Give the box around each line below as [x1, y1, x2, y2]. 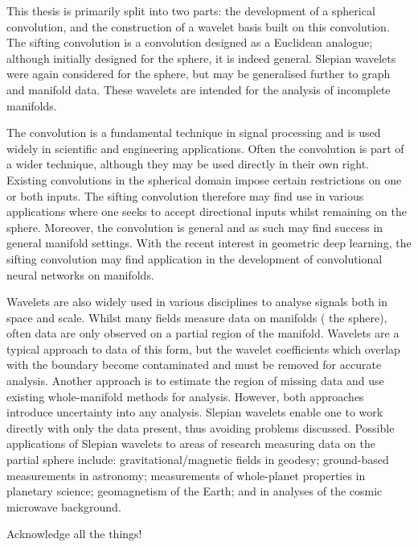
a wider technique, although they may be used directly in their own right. [6, 155, 369, 172]
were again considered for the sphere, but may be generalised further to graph [6, 65, 391, 82]
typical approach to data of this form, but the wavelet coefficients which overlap [6, 340, 400, 357]
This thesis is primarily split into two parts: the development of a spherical [6, 2, 375, 19]
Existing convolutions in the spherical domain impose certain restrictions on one [6, 171, 402, 188]
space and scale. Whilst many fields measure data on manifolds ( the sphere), [6, 309, 387, 325]
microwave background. [6, 498, 121, 515]
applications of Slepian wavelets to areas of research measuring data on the [6, 435, 376, 452]
